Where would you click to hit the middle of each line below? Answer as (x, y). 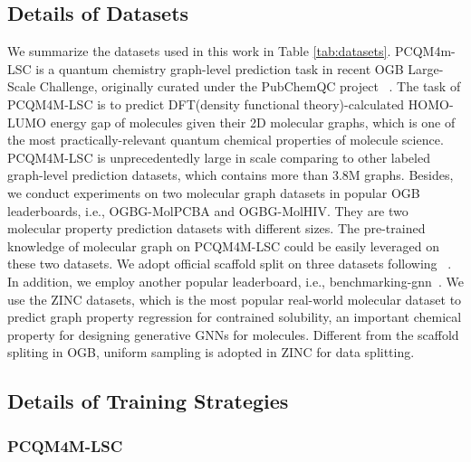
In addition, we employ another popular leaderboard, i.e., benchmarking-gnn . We (235, 281)
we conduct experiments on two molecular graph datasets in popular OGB (214, 192)
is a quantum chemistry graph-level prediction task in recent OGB (220, 68)
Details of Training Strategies (148, 401)
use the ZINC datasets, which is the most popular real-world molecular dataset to (235, 299)
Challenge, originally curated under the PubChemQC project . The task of (250, 86)
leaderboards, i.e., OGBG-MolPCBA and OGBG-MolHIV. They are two (208, 210)
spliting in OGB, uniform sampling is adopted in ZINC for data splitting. (211, 352)
